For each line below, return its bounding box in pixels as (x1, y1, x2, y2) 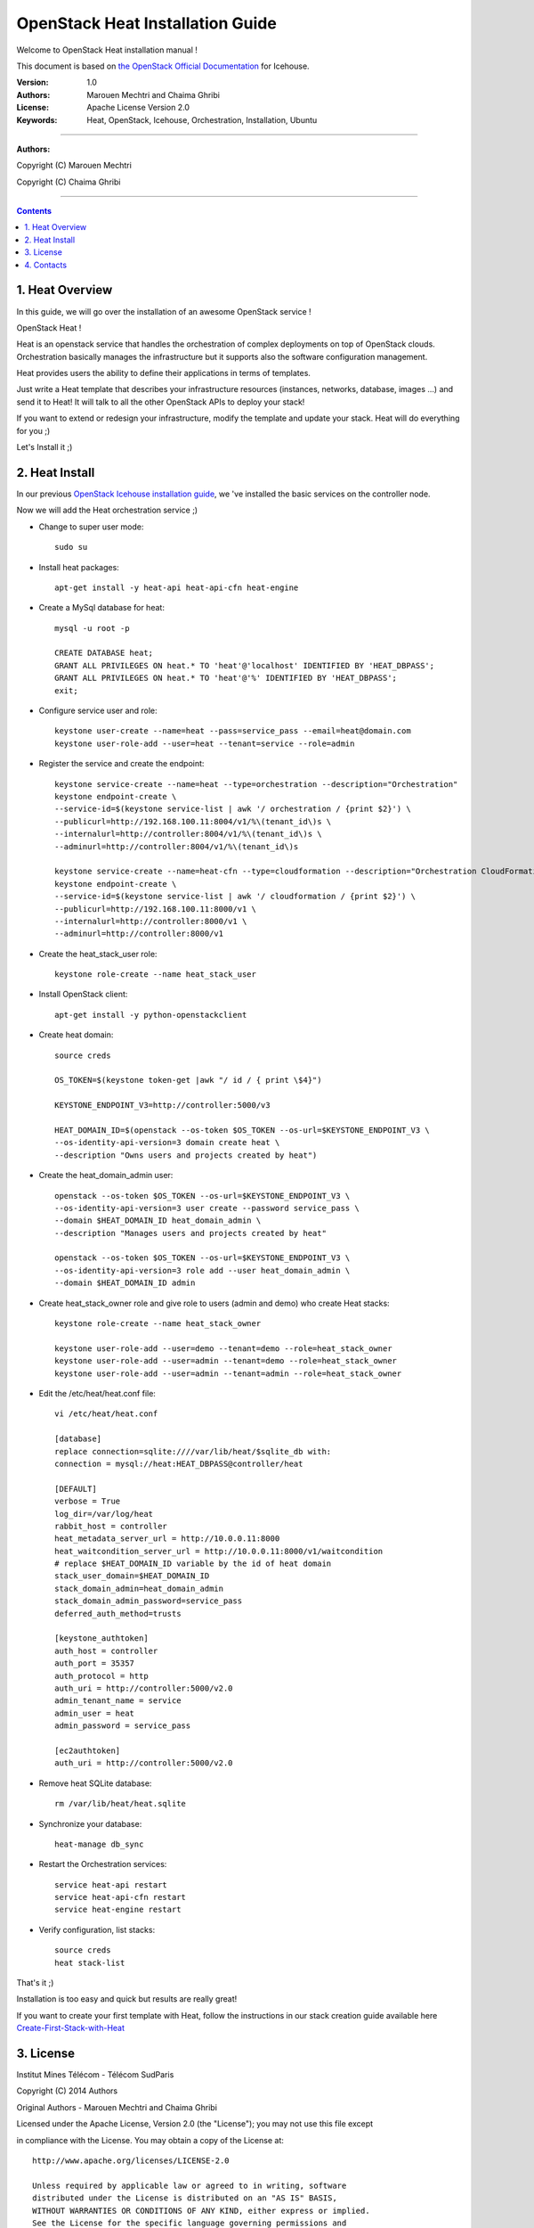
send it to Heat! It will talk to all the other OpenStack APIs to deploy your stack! (16, 397, 305, 407)
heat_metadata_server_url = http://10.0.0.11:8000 (54, 1534, 280, 1544)
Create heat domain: (38, 1029, 114, 1040)
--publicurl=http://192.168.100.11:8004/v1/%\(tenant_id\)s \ (54, 816, 332, 826)
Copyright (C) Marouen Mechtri (16, 160, 133, 171)
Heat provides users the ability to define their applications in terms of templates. (16, 368, 311, 379)
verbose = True (54, 1496, 121, 1506)
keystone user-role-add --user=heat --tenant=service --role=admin (54, 738, 355, 749)
